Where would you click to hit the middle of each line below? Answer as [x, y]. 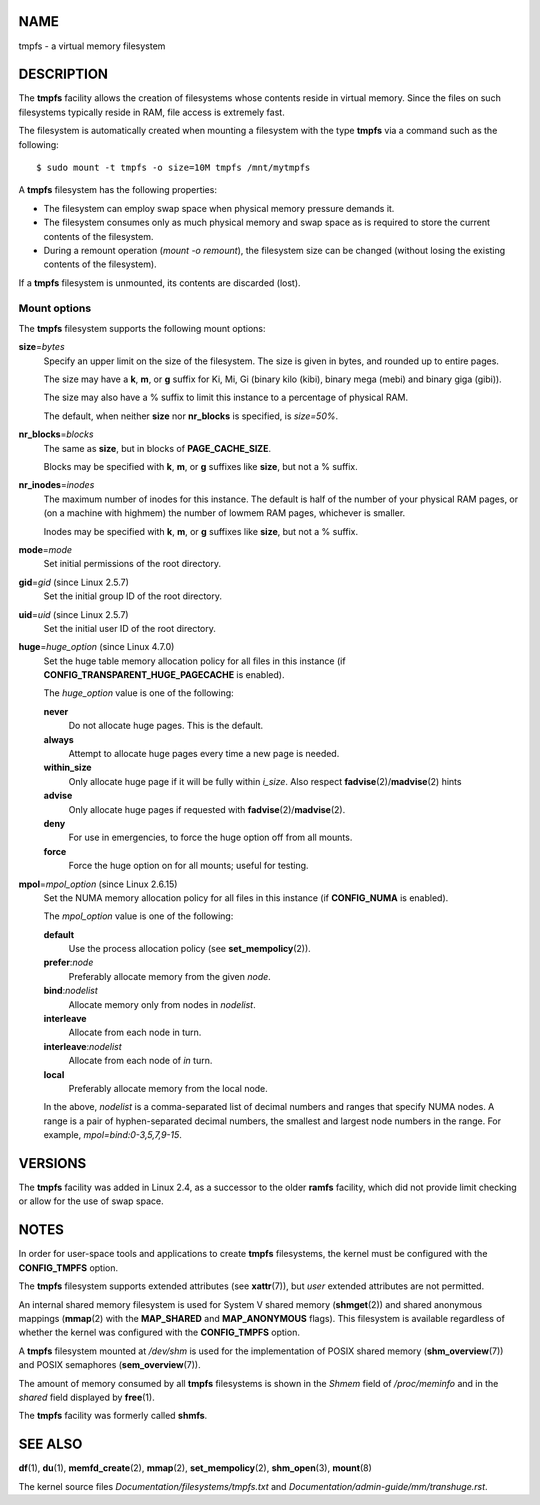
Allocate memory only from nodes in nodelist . [162, 1004]
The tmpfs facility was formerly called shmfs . [113, 1416]
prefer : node [68, 962]
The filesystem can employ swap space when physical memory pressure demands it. [219, 208]
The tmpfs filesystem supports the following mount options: [142, 328]
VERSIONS [52, 1163]
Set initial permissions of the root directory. [132, 564]
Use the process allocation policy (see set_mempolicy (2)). [190, 949]
